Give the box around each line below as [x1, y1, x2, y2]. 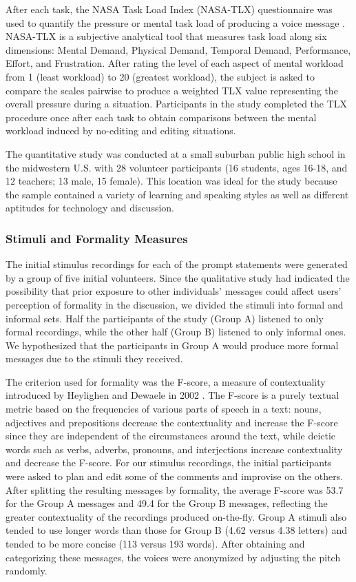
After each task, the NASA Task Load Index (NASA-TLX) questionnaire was [6, 2, 333, 16]
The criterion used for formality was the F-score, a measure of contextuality [6, 374, 326, 388]
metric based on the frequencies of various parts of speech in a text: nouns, [6, 402, 322, 416]
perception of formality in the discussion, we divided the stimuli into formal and [6, 297, 344, 311]
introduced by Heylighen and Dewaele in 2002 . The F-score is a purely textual [6, 388, 339, 402]
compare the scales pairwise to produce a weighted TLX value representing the [6, 83, 338, 97]
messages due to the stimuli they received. [6, 351, 183, 366]
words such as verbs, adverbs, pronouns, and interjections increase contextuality [6, 441, 343, 456]
